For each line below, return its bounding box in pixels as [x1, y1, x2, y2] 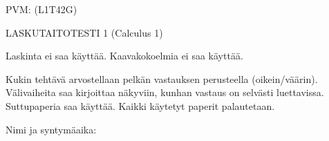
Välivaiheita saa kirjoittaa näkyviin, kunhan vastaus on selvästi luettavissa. [6, 85, 324, 100]
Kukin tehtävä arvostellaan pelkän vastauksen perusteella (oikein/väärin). [6, 71, 318, 86]
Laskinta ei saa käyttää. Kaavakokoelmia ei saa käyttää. [6, 48, 243, 63]
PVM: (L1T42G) [6, 2, 77, 16]
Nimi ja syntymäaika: [6, 122, 97, 136]
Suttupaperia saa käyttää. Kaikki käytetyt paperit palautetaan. [6, 98, 275, 113]
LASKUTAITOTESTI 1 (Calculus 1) [6, 25, 163, 39]
